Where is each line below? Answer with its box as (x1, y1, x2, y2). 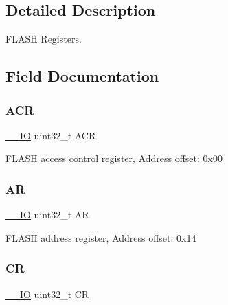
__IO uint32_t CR (5, 286, 89, 301)
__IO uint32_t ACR (5, 128, 96, 142)
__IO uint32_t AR (5, 207, 89, 222)
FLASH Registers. (5, 32, 82, 46)
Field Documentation (5, 65, 159, 87)
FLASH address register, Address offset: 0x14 (5, 230, 196, 245)
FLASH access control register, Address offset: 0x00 (5, 151, 223, 166)
